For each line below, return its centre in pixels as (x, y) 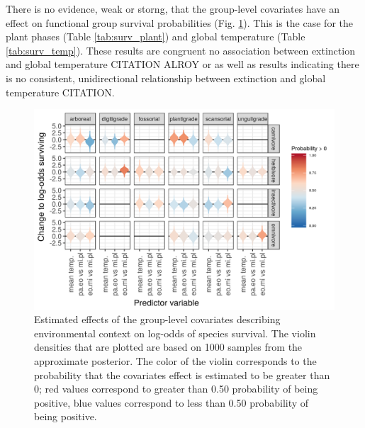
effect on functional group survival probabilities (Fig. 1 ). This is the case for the (179, 22)
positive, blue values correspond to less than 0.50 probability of (172, 402)
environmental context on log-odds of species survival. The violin (175, 333)
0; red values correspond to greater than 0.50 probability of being (176, 389)
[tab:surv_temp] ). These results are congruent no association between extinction (180, 50)
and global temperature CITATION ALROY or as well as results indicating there (182, 64)
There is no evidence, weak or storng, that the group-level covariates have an (173, 9)
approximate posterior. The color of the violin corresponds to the (175, 360)
